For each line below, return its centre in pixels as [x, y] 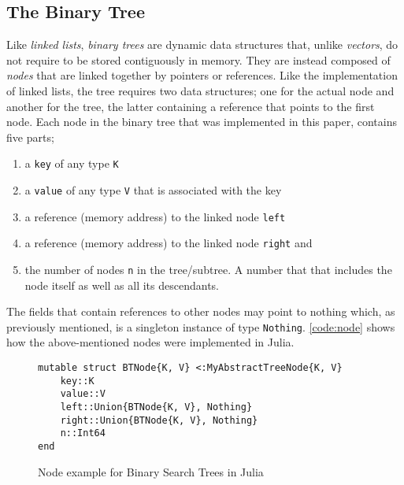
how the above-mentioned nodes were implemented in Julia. [150, 342]
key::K [77, 381]
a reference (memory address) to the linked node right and [169, 243]
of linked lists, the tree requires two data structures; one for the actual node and [200, 90]
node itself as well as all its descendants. [122, 285]
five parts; [30, 137]
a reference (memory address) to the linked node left [155, 216]
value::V [83, 394]
